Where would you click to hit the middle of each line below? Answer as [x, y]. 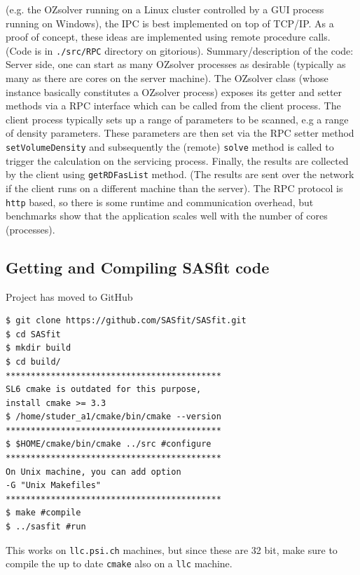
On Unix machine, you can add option [94, 472]
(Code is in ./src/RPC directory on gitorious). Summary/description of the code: [180, 50]
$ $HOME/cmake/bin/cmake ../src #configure [109, 444]
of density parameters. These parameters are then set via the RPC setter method [180, 133]
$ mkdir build [39, 348]
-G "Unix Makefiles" [54, 486]
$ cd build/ [33, 361]
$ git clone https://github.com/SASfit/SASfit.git [126, 321]
